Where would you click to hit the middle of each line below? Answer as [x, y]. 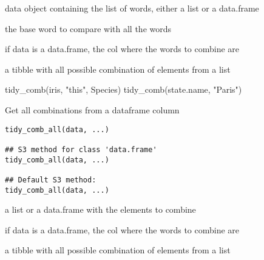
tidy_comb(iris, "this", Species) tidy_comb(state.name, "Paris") [124, 89]
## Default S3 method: [51, 180]
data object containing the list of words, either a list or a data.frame [132, 8]
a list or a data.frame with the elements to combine [100, 209]
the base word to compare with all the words [88, 28]
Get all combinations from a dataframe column [92, 109]
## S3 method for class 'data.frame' [81, 149]
